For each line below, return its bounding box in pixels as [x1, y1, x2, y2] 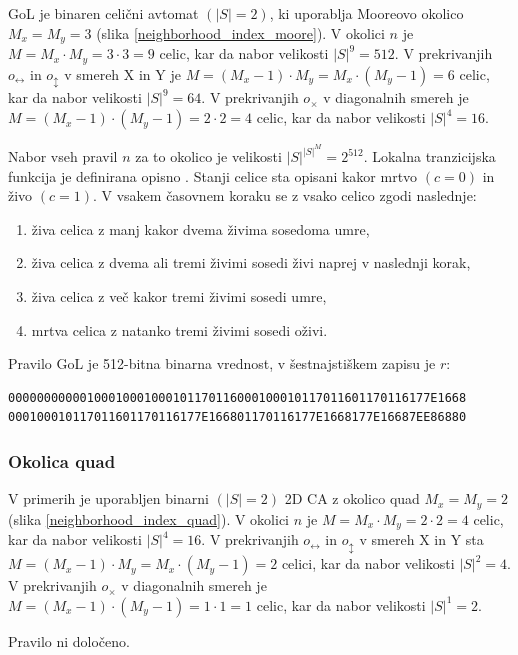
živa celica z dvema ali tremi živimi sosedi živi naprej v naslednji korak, [31, 252, 471, 273]
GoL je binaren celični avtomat [8, 3, 199, 23]
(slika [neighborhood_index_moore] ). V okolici [96, 22, 385, 43]
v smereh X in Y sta [359, 529, 484, 550]
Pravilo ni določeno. [8, 630, 130, 651]
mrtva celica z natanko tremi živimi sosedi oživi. [31, 319, 328, 340]
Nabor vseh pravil [8, 146, 118, 167]
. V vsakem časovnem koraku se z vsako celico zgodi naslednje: [92, 185, 477, 206]
